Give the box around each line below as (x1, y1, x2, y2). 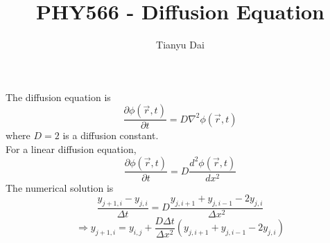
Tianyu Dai (156, 37, 205, 52)
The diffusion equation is (6, 89, 111, 104)
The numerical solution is (6, 180, 114, 195)
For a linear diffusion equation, (6, 141, 137, 156)
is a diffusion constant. (62, 128, 159, 143)
